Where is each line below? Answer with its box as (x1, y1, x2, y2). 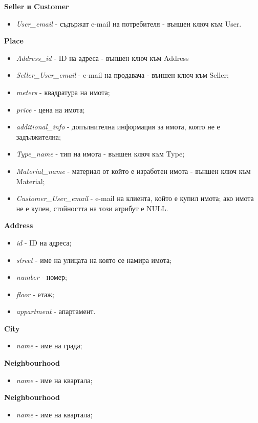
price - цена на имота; (16, 104, 85, 115)
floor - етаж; (16, 288, 54, 299)
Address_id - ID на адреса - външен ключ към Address (16, 52, 189, 63)
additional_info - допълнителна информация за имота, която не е (16, 121, 220, 132)
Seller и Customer (4, 1, 69, 11)
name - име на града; (16, 340, 82, 351)
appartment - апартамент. (16, 306, 96, 317)
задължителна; (16, 131, 61, 142)
